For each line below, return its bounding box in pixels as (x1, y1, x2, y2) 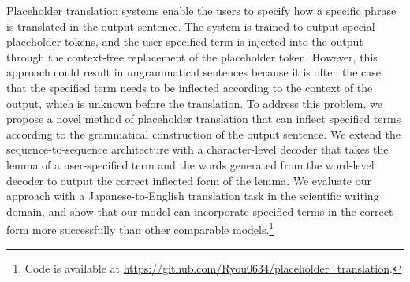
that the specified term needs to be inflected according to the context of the (6, 79, 373, 95)
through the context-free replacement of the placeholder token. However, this (6, 48, 378, 65)
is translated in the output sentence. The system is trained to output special (6, 17, 375, 34)
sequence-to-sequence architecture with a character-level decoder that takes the (6, 141, 389, 158)
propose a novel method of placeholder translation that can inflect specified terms (6, 110, 401, 127)
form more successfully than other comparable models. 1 (6, 219, 274, 237)
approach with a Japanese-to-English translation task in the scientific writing (6, 187, 379, 204)
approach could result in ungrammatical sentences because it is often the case (6, 64, 381, 80)
